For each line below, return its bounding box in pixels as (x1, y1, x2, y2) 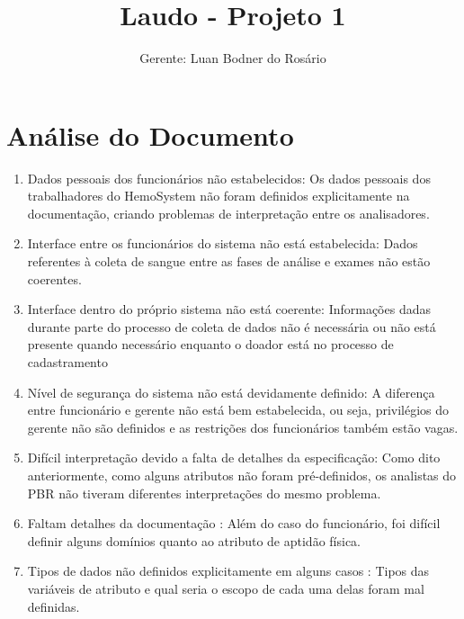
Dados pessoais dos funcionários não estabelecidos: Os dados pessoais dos (27, 168, 431, 187)
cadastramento (27, 353, 108, 371)
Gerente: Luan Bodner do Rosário (139, 49, 326, 67)
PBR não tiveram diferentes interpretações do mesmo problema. (27, 483, 381, 502)
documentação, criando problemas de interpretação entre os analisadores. (27, 203, 430, 222)
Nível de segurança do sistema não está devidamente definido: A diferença (27, 382, 435, 401)
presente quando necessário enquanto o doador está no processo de (27, 335, 394, 354)
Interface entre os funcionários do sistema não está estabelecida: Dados (27, 234, 418, 253)
